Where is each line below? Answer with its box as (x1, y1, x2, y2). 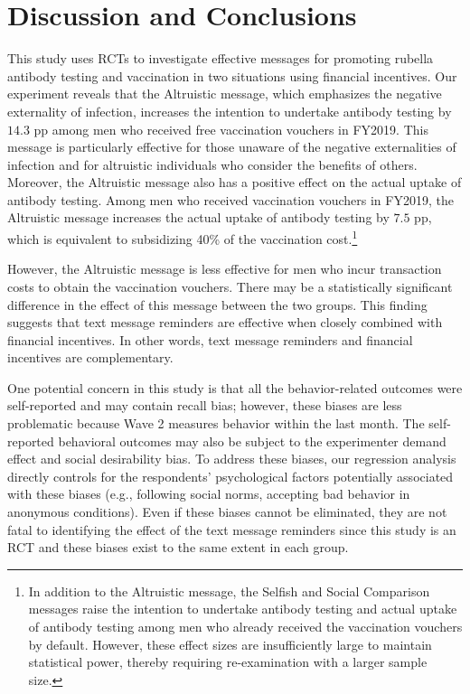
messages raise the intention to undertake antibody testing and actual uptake (28, 599, 457, 618)
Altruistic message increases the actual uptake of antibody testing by (7, 208, 390, 227)
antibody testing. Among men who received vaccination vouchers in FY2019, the (7, 190, 454, 209)
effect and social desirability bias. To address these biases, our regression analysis (7, 449, 456, 468)
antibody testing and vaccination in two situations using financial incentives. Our (7, 66, 457, 85)
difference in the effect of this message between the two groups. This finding (7, 295, 428, 314)
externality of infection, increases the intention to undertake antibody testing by (7, 101, 452, 120)
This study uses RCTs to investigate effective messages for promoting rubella (7, 49, 434, 68)
